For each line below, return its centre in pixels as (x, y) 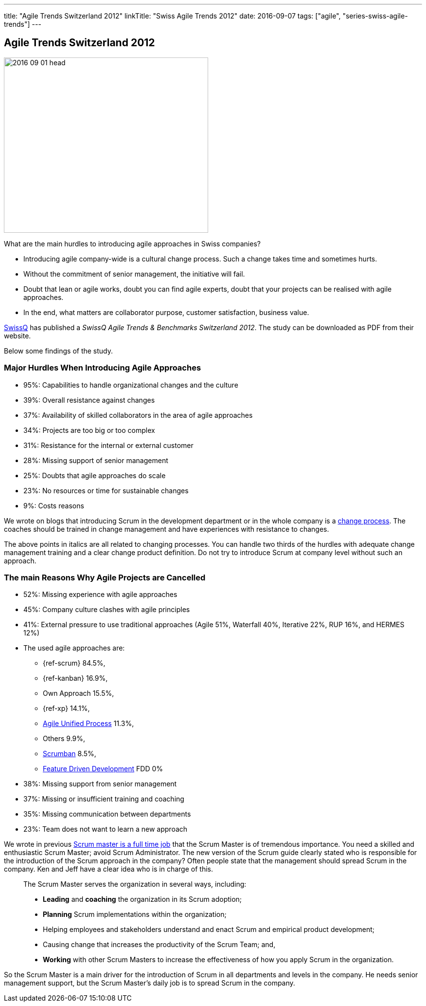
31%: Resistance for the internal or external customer (108, 445)
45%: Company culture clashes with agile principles (107, 610)
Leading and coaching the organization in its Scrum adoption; (142, 899)
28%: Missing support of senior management (96, 460)
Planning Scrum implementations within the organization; (135, 914)
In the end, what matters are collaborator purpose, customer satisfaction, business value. (166, 312)
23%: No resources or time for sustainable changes (106, 490)
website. (18, 335)
